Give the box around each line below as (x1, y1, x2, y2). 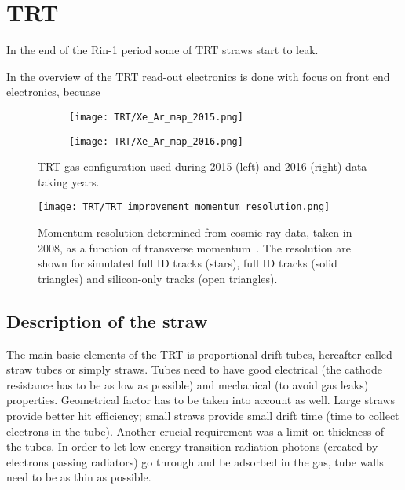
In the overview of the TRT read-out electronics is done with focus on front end (6, 68, 390, 84)
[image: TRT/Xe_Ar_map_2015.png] (69, 111, 243, 123)
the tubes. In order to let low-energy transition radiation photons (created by (6, 438, 378, 455)
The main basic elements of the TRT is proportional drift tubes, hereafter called (6, 345, 392, 362)
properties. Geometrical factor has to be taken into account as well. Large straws (6, 392, 396, 408)
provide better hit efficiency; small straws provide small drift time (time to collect (6, 407, 400, 424)
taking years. (38, 173, 100, 190)
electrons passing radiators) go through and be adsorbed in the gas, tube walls (6, 453, 384, 470)
